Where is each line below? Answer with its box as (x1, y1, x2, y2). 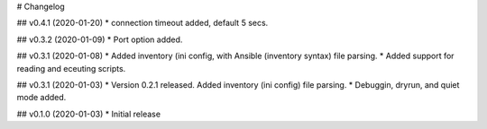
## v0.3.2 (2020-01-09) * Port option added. (16, 34, 183, 45)
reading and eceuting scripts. (16, 63, 126, 73)
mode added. (16, 92, 67, 103)
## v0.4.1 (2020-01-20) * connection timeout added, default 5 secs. (16, 18, 269, 29)
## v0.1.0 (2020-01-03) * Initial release (16, 108, 161, 119)
